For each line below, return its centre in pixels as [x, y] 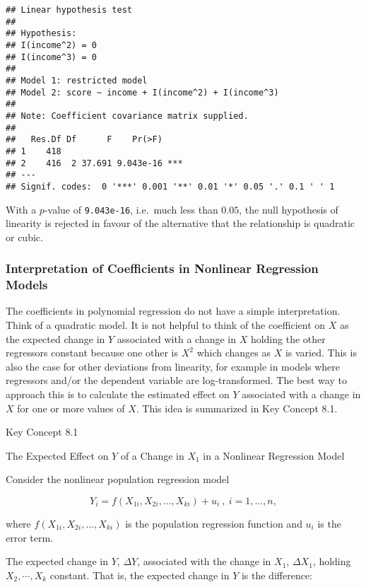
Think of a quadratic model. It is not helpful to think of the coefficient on [166, 325]
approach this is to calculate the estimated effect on [118, 394]
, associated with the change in [204, 561]
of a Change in [152, 455]
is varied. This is [321, 353]
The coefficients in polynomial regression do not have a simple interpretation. [173, 311]
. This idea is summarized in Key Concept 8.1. [237, 408]
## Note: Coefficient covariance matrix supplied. [127, 116]
